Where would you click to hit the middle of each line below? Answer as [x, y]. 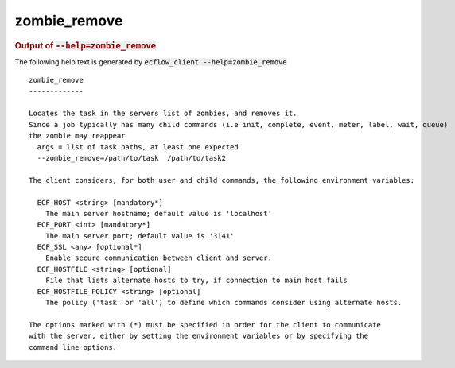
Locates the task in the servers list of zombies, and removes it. [163, 114]
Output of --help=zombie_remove [86, 45]
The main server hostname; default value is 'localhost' [158, 213]
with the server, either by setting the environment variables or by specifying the [199, 336]
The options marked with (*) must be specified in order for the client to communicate [205, 325]
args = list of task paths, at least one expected [138, 147]
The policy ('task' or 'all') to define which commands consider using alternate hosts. [224, 303]
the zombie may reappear [77, 136]
